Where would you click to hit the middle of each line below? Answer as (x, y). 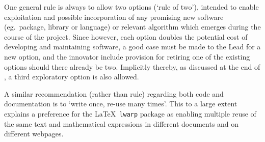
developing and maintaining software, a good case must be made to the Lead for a (132, 47)
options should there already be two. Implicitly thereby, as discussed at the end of (132, 66)
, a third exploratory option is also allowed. (72, 77)
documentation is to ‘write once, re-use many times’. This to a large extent (121, 104)
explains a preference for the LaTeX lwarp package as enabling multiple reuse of (130, 113)
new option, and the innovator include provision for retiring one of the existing (127, 56)
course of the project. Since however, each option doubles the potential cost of (126, 36)
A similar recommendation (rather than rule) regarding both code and (114, 93)
